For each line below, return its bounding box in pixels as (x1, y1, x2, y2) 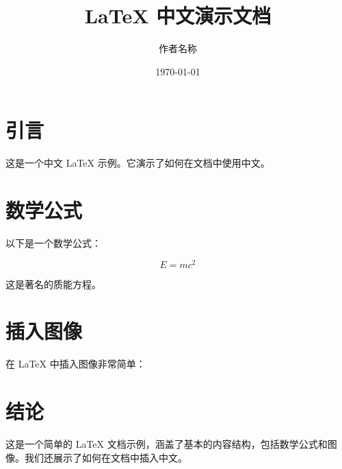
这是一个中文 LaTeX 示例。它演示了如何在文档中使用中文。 (5, 156, 270, 170)
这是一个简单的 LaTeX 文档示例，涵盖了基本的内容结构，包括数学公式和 (5, 437, 328, 451)
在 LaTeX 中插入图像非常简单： (5, 357, 146, 371)
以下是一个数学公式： (5, 235, 101, 250)
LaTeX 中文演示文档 (84, 1, 272, 29)
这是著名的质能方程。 (5, 276, 101, 291)
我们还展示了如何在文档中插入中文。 (24, 450, 187, 464)
